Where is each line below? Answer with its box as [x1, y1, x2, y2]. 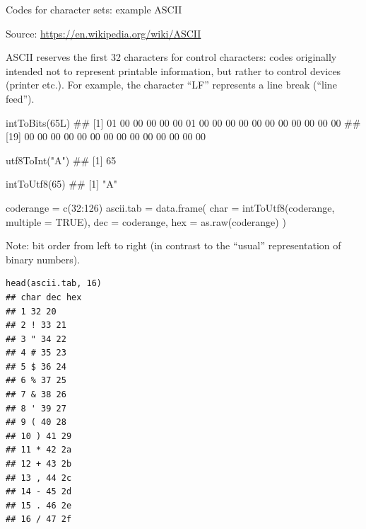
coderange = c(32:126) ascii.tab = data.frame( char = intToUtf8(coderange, [6, 200, 335, 215]
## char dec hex [6, 292, 82, 302]
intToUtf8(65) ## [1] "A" [6, 176, 117, 191]
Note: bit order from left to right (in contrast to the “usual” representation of [6, 238, 341, 253]
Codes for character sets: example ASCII [6, 2, 182, 16]
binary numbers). [6, 251, 81, 266]
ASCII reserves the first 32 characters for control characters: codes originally [6, 50, 337, 64]
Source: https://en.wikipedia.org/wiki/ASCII [6, 25, 201, 40]
